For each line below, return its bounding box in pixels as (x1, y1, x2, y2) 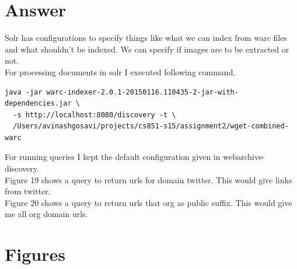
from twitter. (5, 185, 51, 197)
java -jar (5, 88, 43, 96)
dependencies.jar (5, 99, 72, 108)
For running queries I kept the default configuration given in (5, 151, 221, 163)
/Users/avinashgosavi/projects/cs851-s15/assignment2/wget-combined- (13, 122, 289, 131)
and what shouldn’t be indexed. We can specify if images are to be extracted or (5, 43, 289, 55)
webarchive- (223, 151, 265, 163)
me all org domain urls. (5, 208, 88, 220)
